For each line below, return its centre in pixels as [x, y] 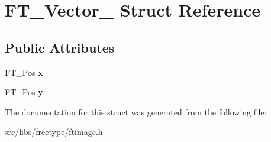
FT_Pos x [24, 72]
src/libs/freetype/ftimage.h [54, 132]
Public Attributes [60, 47]
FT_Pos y [24, 92]
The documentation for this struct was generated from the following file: [136, 112]
